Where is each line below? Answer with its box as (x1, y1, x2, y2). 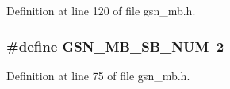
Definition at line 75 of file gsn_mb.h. (6, 67, 190, 83)
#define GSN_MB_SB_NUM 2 (6, 36, 224, 56)
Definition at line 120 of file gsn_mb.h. (6, 2, 196, 18)
